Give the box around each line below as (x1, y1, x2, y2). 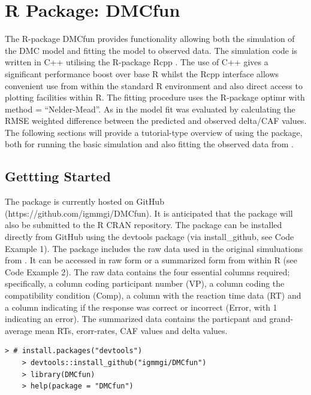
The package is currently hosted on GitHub (5, 195, 164, 208)
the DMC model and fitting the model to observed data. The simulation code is (5, 44, 298, 56)
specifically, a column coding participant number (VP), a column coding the (5, 277, 285, 290)
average (5, 324, 32, 336)
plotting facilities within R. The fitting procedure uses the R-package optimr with (5, 91, 305, 104)
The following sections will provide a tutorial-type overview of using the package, (5, 126, 303, 138)
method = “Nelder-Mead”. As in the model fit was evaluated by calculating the (5, 102, 295, 115)
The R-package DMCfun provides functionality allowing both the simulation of (5, 32, 295, 45)
